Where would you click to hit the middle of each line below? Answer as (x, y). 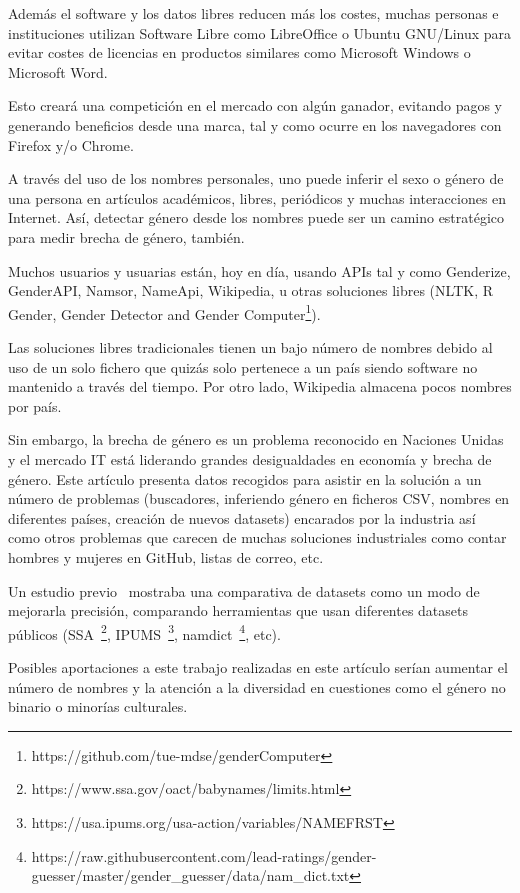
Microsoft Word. (58, 71)
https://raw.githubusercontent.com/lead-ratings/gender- (204, 855)
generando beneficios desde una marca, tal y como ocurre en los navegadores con (255, 124)
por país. (35, 405)
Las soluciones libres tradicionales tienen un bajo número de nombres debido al (250, 346)
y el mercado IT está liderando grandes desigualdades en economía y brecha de (250, 458)
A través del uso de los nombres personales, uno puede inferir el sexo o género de (256, 178)
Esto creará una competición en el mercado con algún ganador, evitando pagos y (255, 105)
